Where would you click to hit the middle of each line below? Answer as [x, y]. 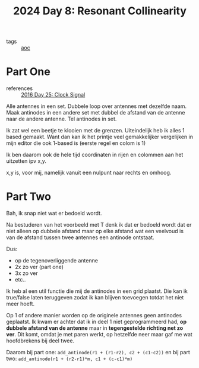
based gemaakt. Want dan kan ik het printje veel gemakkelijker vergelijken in [99, 137]
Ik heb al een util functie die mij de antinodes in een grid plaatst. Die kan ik [97, 291]
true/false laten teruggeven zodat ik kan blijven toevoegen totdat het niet [95, 298]
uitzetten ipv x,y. [26, 161]
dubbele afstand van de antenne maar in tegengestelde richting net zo [95, 328]
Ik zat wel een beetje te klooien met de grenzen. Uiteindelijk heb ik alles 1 [95, 131]
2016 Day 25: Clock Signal [53, 95]
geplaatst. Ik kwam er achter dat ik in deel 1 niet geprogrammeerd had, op [97, 322]
